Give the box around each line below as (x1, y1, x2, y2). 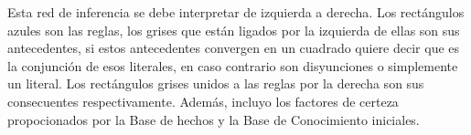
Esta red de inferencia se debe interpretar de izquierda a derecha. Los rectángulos (7, 3, 465, 21)
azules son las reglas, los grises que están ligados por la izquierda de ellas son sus (7, 20, 460, 39)
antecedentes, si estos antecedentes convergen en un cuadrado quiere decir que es (7, 38, 460, 57)
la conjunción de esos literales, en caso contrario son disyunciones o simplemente (7, 56, 458, 75)
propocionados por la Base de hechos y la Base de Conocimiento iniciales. (7, 109, 420, 129)
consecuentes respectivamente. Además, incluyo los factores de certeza (7, 91, 399, 110)
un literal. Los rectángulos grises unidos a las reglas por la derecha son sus (7, 74, 424, 93)
